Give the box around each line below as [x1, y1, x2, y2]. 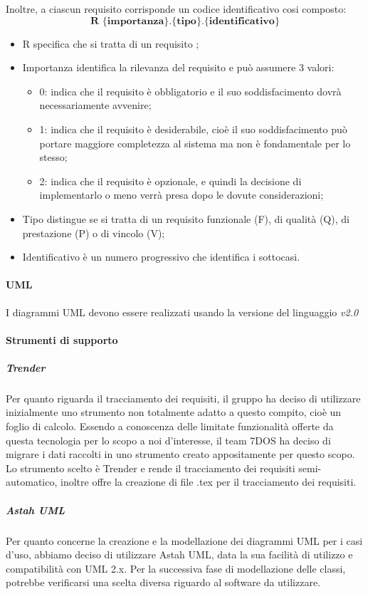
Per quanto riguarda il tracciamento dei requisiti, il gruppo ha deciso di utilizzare [6, 390, 361, 405]
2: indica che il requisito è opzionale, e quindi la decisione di [39, 173, 302, 188]
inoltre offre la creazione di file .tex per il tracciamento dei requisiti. [60, 474, 357, 489]
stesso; [39, 150, 68, 165]
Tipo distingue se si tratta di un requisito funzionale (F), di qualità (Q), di [22, 211, 349, 226]
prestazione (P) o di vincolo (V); [22, 225, 165, 240]
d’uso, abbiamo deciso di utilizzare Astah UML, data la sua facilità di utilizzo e [6, 547, 353, 562]
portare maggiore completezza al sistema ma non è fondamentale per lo [39, 135, 351, 150]
